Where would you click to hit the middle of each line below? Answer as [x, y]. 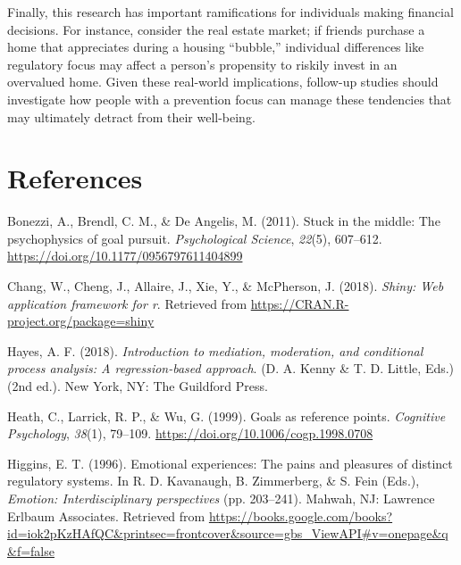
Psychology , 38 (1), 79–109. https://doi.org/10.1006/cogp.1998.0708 [190, 433]
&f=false [31, 550]
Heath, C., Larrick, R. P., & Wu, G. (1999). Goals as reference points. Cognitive [226, 415]
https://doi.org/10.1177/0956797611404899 [125, 256]
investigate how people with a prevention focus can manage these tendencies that [230, 99]
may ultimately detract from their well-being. [131, 116]
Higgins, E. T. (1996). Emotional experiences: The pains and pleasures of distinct [230, 463]
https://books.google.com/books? [301, 515]
